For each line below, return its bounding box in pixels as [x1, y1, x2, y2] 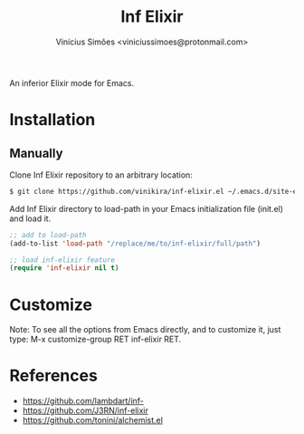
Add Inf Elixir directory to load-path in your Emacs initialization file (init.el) [9, 203, 283, 214]
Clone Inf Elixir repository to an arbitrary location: [9, 169, 193, 180]
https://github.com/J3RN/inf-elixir [22, 405, 149, 416]
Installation [9, 110, 96, 130]
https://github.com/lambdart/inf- [22, 396, 145, 407]
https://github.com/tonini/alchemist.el [22, 415, 163, 426]
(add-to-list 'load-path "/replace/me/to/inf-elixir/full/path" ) [9, 238, 261, 248]
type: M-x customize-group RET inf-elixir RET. [9, 333, 182, 345]
